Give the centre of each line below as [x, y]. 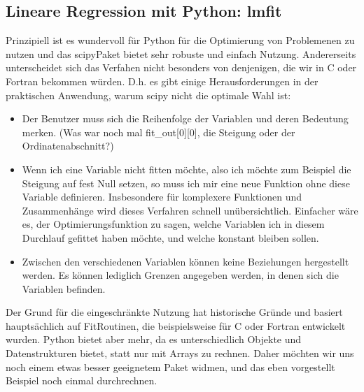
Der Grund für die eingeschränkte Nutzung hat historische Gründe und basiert [174, 312]
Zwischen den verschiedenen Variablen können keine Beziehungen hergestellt [185, 261]
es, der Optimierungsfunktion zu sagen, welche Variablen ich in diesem [173, 224]
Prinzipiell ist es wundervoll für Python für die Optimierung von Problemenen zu [180, 40]
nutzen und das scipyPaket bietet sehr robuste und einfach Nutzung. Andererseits [181, 53]
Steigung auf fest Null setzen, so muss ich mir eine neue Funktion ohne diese [186, 183]
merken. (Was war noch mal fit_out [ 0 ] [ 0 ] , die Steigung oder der [159, 132]
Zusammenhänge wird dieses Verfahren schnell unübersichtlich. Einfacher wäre [190, 210]
